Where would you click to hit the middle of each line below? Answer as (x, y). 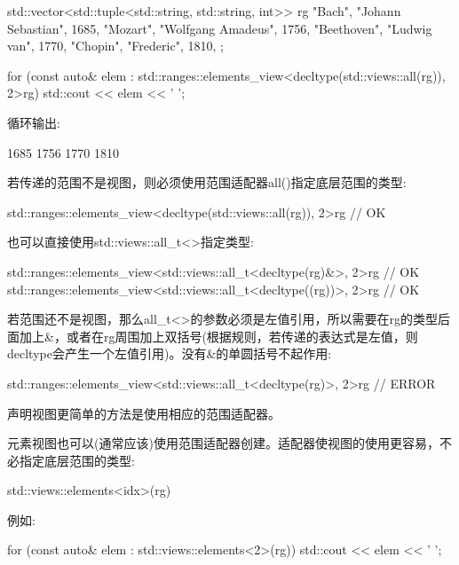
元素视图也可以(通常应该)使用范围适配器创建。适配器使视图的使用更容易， (223, 443)
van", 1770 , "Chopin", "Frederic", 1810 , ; (115, 46)
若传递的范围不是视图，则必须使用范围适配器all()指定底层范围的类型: (207, 182)
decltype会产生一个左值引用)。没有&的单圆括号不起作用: (170, 353)
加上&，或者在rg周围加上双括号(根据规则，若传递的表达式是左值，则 (218, 336)
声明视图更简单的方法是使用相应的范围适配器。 (144, 413)
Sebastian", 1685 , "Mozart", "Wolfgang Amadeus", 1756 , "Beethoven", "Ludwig (220, 28)
